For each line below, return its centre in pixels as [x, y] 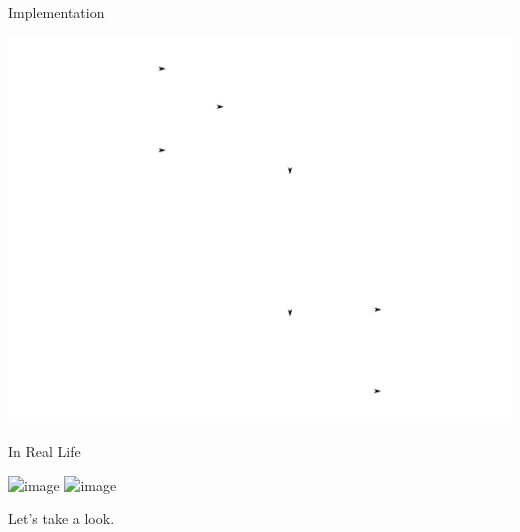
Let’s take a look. [61, 518]
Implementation [56, 12]
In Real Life [44, 450]
